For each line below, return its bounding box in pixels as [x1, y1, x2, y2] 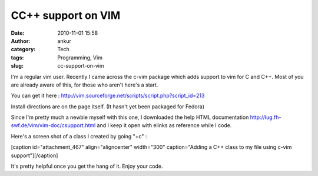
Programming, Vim [57, 54, 103, 61]
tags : [11, 54, 24, 61]
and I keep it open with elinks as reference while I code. [97, 122, 232, 129]
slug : [11, 62, 24, 69]
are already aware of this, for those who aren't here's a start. [11, 81, 158, 88]
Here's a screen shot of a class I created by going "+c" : [11, 132, 147, 140]
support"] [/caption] [11, 152, 58, 159]
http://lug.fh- [250, 114, 281, 121]
